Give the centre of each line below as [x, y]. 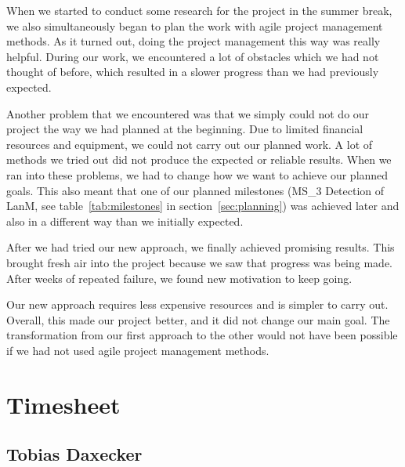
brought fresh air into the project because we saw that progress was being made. [199, 262]
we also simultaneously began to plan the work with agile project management [195, 25]
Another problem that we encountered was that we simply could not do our [188, 113]
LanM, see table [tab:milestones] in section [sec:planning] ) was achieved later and [203, 206]
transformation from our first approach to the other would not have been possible [202, 335]
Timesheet [63, 404]
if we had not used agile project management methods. [138, 350]
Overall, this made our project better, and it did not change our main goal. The [198, 319]
